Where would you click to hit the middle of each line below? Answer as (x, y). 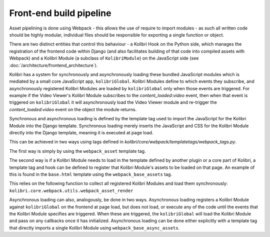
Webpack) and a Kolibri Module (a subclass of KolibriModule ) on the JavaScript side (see (104, 58)
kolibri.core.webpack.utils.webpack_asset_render (71, 191)
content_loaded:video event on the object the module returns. (73, 109)
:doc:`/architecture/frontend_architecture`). (53, 65)
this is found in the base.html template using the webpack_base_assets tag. (91, 174)
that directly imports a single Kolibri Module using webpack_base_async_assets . (94, 227)
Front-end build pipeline (60, 13)
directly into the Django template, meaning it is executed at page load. (81, 133)
